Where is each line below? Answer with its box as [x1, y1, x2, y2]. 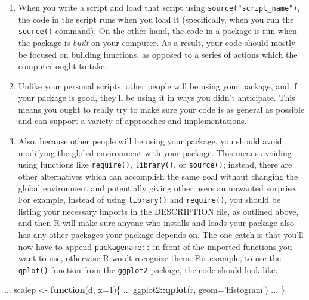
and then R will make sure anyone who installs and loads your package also [18, 217, 295, 229]
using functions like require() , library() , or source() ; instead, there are [18, 158, 292, 171]
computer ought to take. [18, 60, 107, 72]
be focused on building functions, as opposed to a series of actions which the [18, 48, 298, 60]
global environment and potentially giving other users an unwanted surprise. [18, 181, 298, 194]
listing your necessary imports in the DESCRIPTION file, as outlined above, [18, 205, 299, 217]
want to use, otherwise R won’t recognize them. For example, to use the [18, 252, 281, 264]
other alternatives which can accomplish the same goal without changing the [18, 169, 298, 182]
